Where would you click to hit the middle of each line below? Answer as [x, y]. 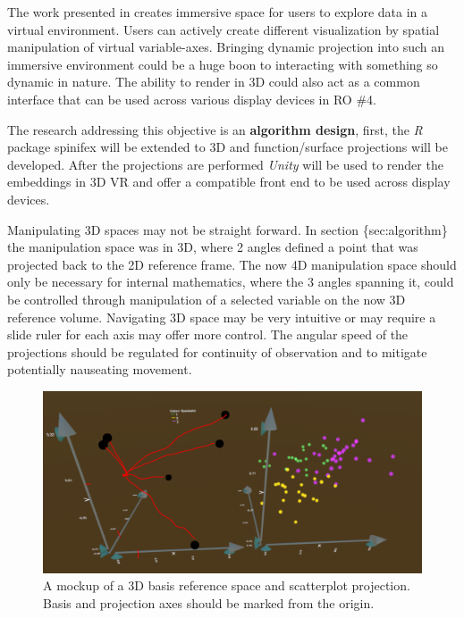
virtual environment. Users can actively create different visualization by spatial [224, 29]
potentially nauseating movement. [100, 369]
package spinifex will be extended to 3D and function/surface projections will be [228, 147]
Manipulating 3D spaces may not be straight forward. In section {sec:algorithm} [228, 229]
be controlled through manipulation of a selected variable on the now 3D [207, 299]
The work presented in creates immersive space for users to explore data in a [218, 12]
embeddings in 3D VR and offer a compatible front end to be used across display [229, 182]
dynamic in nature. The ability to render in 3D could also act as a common [214, 82]
